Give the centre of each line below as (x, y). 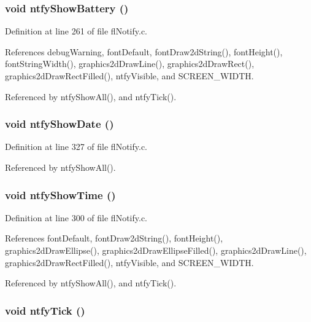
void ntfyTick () (45, 310)
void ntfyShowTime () (60, 194)
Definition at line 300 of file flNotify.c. (76, 217)
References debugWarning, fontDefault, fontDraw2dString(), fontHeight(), (144, 51)
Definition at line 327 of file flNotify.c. (76, 147)
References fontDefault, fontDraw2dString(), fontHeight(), (114, 238)
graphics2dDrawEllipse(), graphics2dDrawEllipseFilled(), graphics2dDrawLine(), (156, 250)
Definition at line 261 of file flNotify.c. (76, 31)
